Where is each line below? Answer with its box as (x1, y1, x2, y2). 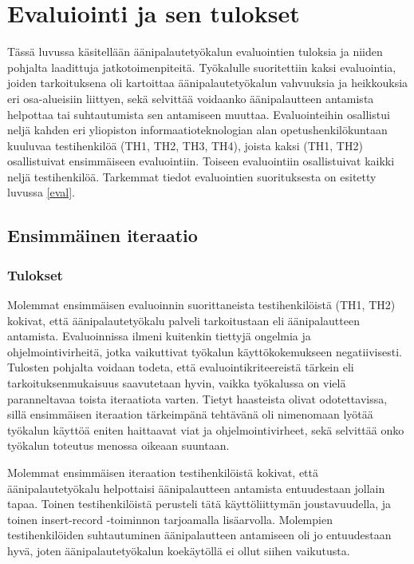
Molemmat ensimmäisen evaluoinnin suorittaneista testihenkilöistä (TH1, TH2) (7, 296, 396, 313)
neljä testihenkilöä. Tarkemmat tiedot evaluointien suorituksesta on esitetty (7, 168, 377, 185)
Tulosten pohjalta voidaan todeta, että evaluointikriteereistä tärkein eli (7, 359, 354, 375)
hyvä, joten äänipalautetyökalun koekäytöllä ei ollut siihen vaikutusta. (7, 542, 350, 558)
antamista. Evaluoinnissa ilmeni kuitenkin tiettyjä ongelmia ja (7, 328, 311, 344)
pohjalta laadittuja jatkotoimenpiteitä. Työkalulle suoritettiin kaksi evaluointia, (7, 58, 396, 75)
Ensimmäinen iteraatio (7, 223, 198, 248)
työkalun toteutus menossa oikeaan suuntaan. (7, 437, 230, 454)
